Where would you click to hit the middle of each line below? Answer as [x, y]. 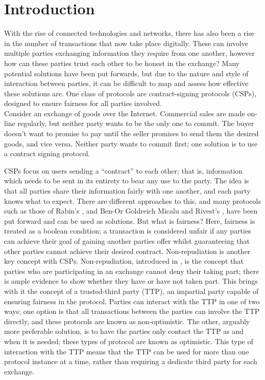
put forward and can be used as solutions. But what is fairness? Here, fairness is [130, 220]
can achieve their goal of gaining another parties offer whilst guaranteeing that [127, 241]
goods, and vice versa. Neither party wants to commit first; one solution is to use [131, 143]
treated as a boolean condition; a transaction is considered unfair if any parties [128, 231]
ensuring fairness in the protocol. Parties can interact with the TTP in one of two [132, 301]
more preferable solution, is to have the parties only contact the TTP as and [124, 331]
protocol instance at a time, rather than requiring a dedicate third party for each [131, 361]
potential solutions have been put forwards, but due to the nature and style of [126, 73]
